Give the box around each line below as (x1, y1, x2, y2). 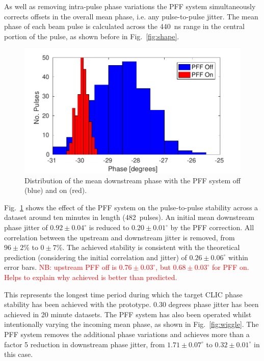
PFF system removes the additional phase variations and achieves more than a (4, 328, 250, 339)
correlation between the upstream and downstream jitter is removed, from (4, 232, 235, 242)
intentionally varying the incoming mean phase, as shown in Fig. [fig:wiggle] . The (4, 319, 259, 329)
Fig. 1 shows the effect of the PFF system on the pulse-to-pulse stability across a (4, 202, 258, 212)
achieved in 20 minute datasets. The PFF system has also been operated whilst (4, 309, 252, 319)
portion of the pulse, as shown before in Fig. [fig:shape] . (4, 31, 179, 41)
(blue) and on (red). (24, 185, 87, 196)
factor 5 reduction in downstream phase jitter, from (4, 339, 165, 349)
